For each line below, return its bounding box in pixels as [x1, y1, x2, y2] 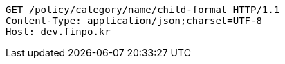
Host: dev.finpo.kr [6, 26, 111, 37]
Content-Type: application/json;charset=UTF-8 [6, 15, 262, 26]
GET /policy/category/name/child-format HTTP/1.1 [6, 4, 280, 15]
